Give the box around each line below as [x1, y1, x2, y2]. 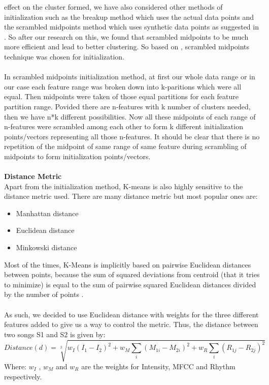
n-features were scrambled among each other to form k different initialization [4, 121, 243, 132]
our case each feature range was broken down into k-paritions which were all [4, 81, 242, 92]
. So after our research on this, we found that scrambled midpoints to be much [4, 31, 249, 42]
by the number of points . [4, 289, 84, 300]
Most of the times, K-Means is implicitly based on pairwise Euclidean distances [4, 259, 251, 270]
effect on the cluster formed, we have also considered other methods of [4, 2, 223, 12]
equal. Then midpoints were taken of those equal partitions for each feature [4, 91, 239, 102]
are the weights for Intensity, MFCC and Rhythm [81, 361, 236, 371]
